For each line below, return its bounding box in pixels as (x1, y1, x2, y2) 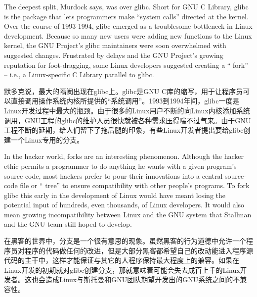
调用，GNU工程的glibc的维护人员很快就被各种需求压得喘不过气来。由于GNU (4, 115, 251, 125)
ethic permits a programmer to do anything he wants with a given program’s (4, 160, 237, 171)
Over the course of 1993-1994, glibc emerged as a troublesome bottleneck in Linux (4, 21, 253, 31)
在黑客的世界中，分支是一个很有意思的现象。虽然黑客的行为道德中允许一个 (4, 236, 246, 246)
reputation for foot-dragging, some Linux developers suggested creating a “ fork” (4, 59, 248, 70)
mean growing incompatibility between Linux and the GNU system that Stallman (4, 209, 252, 219)
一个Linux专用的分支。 (10, 134, 84, 145)
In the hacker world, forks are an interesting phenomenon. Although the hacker (4, 151, 244, 161)
